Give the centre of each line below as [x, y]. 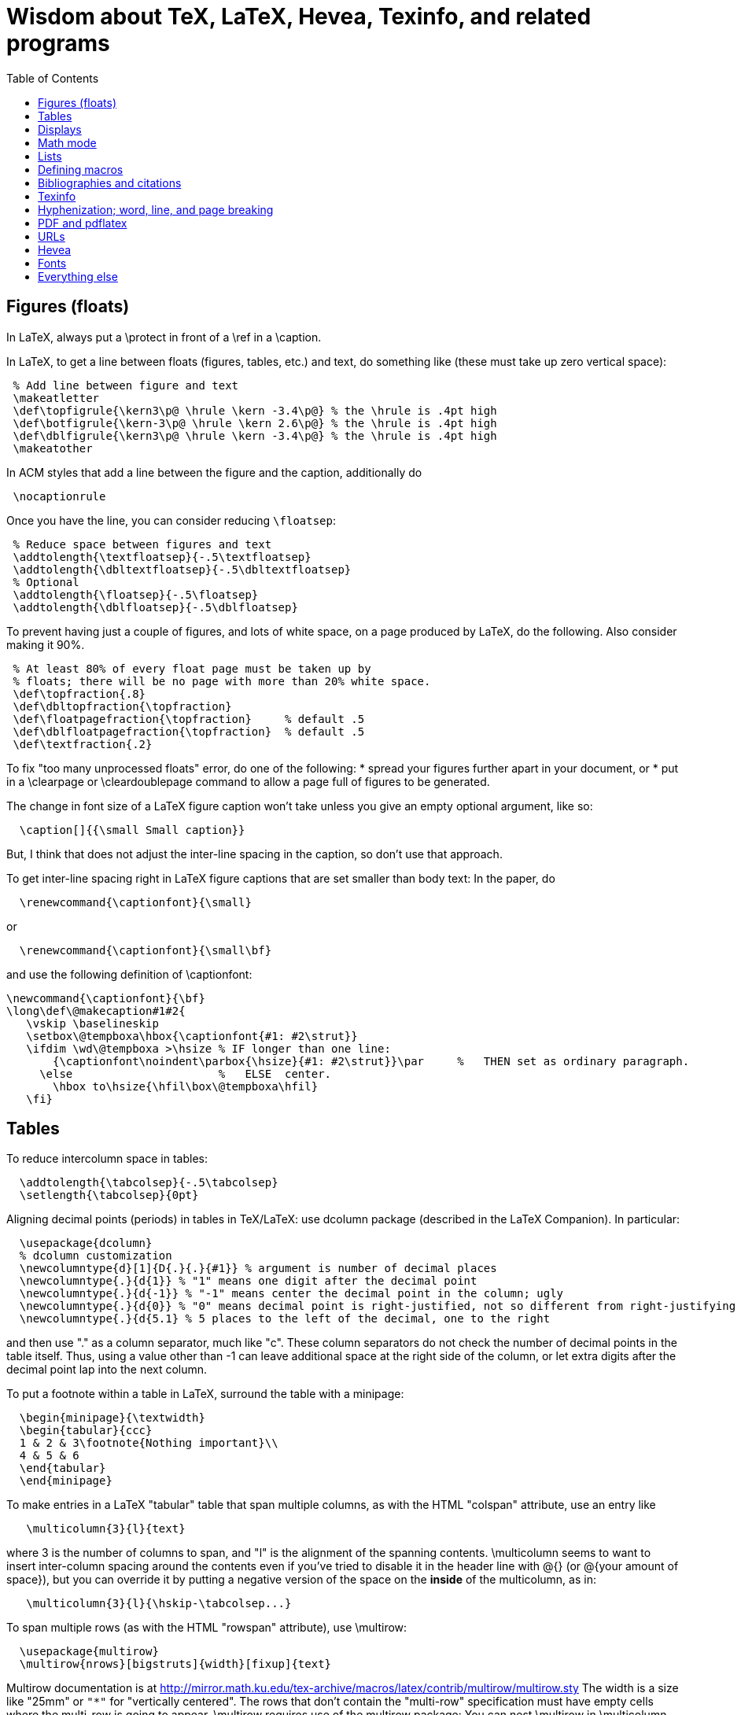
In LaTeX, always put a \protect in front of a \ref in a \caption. [164, 337]
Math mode [67, 142]
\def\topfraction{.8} [79, 693]
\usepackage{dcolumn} [86, 1243]
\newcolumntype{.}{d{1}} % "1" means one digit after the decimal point [248, 1281]
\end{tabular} [63, 1468]
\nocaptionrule [59, 496]
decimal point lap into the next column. [107, 1370]
